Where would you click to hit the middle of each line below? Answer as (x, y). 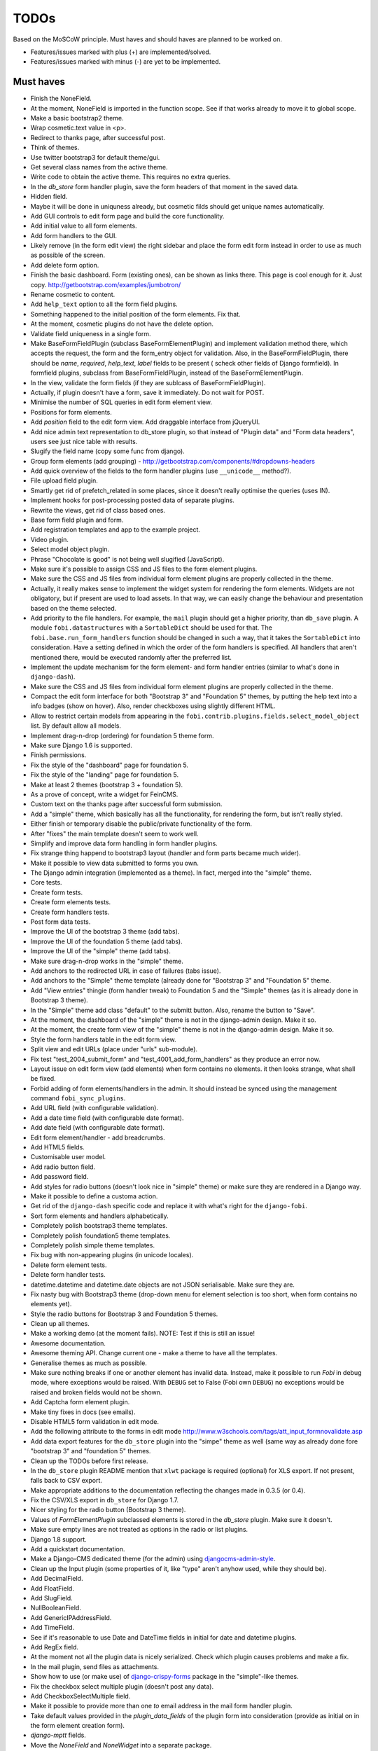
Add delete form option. (65, 265)
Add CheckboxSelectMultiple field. (80, 1696)
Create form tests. (57, 892)
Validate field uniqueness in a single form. (91, 333)
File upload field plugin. (64, 480)
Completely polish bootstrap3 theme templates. (99, 1226)
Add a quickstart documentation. (78, 1549)
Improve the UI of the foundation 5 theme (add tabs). (107, 941)
